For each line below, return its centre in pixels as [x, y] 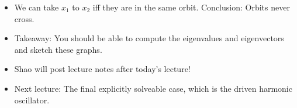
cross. [24, 18]
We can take [37, 7]
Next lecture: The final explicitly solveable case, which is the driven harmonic [153, 88]
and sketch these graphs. [58, 49]
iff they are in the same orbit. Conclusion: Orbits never [191, 7]
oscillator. [32, 100]
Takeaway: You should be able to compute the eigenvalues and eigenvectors [149, 38]
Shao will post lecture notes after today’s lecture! [102, 69]
